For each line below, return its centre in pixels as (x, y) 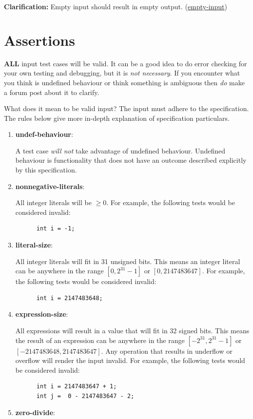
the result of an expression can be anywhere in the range (100, 340)
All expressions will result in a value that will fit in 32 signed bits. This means (132, 330)
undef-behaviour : (44, 134)
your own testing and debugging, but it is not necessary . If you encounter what (122, 73)
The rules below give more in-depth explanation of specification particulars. (117, 118)
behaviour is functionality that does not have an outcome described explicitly (131, 160)
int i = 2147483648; (69, 298)
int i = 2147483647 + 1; (77, 387)
